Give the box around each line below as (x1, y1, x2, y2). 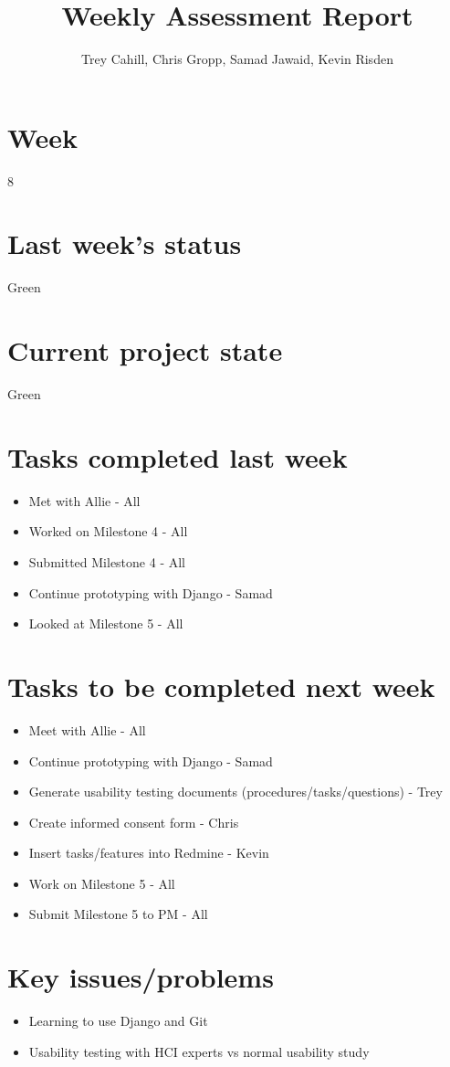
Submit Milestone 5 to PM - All (28, 904, 208, 924)
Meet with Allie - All (28, 720, 146, 739)
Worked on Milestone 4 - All (28, 522, 188, 541)
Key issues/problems (7, 958, 274, 996)
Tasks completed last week (7, 438, 348, 475)
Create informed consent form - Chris (28, 812, 239, 831)
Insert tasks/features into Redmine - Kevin (28, 843, 269, 862)
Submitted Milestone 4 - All (28, 553, 185, 571)
